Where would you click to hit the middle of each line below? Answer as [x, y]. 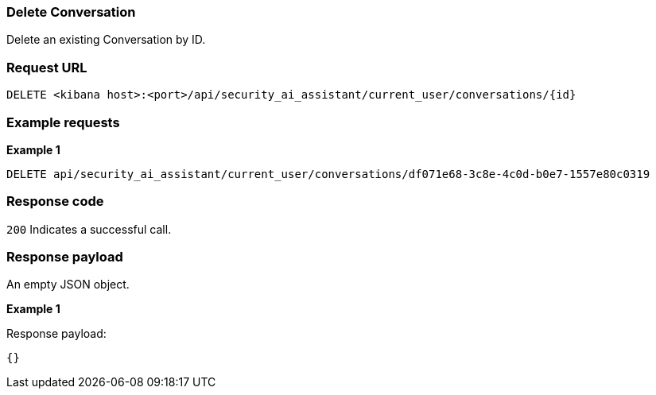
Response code [55, 201]
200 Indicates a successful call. [89, 229]
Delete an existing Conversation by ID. [106, 40]
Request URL [47, 67]
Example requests [63, 122]
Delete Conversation [71, 12]
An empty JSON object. [68, 285]
